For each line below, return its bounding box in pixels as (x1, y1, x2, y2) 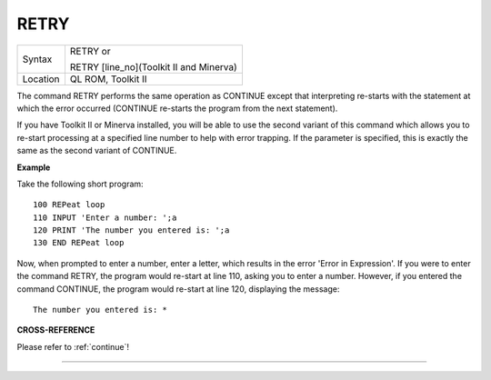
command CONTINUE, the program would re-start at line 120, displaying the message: (16, 283, 340, 295)
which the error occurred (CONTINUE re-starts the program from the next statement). (16, 103, 338, 114)
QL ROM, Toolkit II (69, 73, 147, 85)
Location (22, 73, 60, 85)
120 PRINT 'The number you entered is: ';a (33, 225, 230, 235)
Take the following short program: (16, 178, 145, 189)
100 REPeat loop (33, 200, 105, 210)
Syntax (22, 53, 53, 65)
